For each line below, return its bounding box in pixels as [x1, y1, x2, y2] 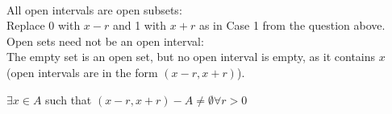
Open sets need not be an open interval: [6, 32, 204, 49]
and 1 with [112, 17, 167, 34]
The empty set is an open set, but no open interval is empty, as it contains [6, 48, 376, 65]
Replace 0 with [6, 17, 81, 34]
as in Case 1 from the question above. [198, 17, 386, 34]
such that [45, 91, 92, 108]
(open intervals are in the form [6, 63, 158, 80]
